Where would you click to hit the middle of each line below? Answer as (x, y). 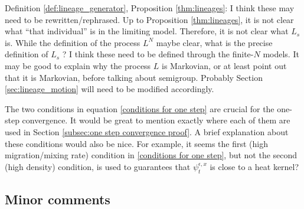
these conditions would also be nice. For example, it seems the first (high (136, 143)
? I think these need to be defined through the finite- (158, 54)
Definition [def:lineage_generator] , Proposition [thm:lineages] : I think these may (150, 8)
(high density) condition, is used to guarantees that (98, 166)
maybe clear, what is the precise (214, 42)
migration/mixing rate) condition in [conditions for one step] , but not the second (151, 155)
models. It (281, 54)
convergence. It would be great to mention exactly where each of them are (156, 120)
